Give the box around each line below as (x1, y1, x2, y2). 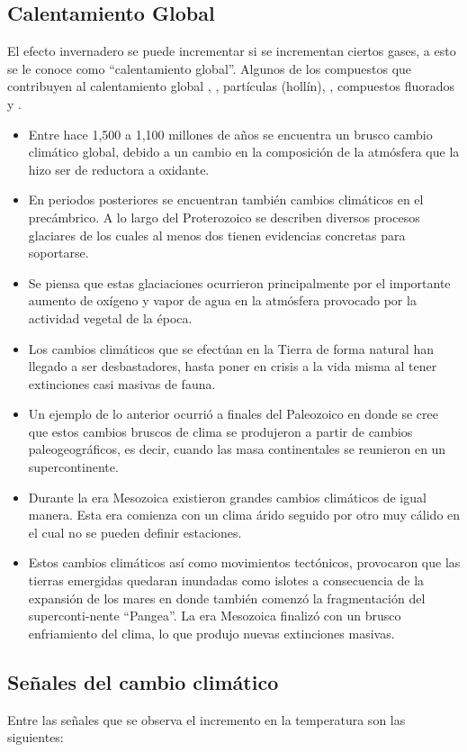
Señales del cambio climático (7, 667, 279, 695)
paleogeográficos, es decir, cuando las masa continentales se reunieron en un (28, 439, 446, 458)
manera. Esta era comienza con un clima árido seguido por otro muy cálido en (28, 505, 461, 524)
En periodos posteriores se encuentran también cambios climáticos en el (28, 190, 424, 209)
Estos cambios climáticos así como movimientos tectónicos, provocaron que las (28, 553, 461, 572)
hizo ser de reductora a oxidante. (28, 159, 210, 178)
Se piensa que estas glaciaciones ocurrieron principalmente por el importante (28, 273, 451, 292)
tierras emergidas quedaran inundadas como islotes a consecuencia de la (28, 571, 425, 590)
